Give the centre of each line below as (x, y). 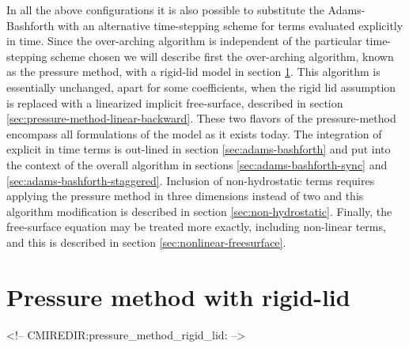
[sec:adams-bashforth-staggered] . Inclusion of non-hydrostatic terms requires (191, 180)
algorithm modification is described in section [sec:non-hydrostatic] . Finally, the (199, 211)
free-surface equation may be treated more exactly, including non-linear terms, (196, 227)
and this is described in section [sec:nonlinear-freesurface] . (146, 242)
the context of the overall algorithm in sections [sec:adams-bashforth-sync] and (197, 164)
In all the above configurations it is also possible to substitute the (165, 9)
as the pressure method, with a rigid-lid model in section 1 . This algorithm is (193, 72)
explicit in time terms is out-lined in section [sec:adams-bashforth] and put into (199, 149)
